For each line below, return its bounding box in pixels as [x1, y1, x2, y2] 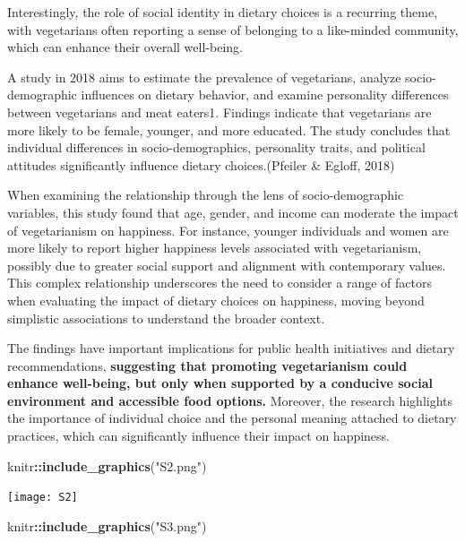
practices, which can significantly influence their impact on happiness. [7, 426, 391, 445]
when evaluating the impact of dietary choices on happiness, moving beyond [7, 290, 425, 309]
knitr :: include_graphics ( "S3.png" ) [7, 516, 207, 535]
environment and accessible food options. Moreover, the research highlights [7, 391, 453, 409]
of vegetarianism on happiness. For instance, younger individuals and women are [7, 220, 449, 239]
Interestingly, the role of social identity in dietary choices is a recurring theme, [7, 3, 438, 21]
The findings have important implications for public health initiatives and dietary [7, 339, 455, 357]
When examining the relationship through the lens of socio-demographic [7, 185, 404, 204]
